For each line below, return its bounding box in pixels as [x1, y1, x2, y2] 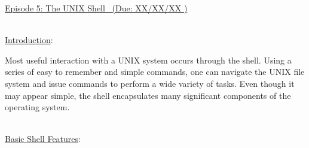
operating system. [5, 101, 70, 113]
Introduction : [5, 34, 53, 46]
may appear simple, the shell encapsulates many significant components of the [5, 89, 291, 101]
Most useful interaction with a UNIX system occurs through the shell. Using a [5, 53, 292, 66]
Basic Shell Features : [5, 132, 81, 145]
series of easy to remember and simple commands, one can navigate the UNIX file [5, 65, 305, 78]
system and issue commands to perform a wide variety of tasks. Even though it [5, 77, 295, 89]
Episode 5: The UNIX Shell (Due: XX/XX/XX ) [5, 2, 188, 14]
